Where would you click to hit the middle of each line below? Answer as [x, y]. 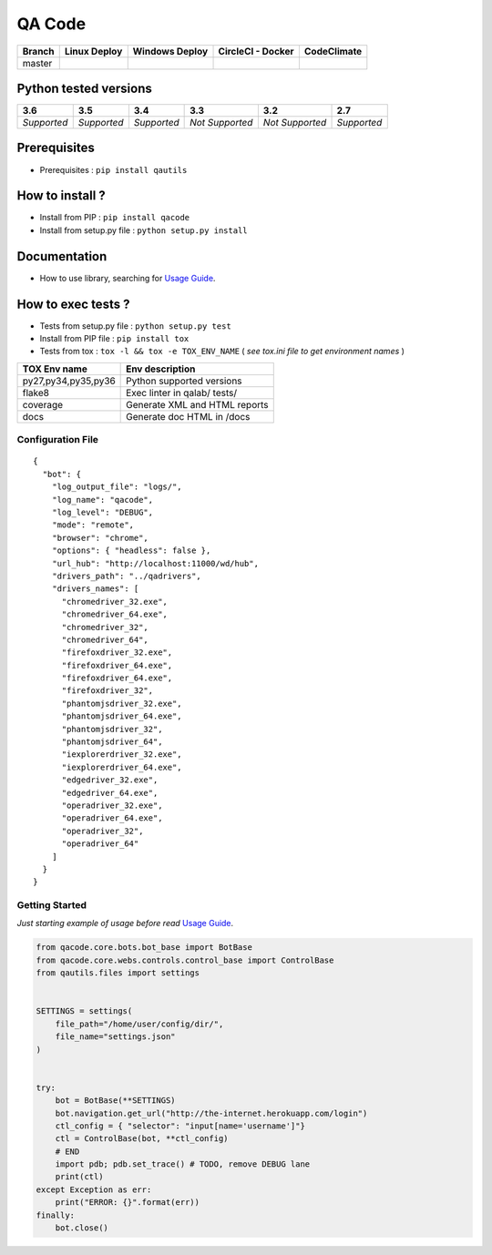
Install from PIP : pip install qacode [115, 218]
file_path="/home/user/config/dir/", [139, 1024]
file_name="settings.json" [116, 1037]
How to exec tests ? [73, 304]
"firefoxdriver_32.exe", [117, 653]
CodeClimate [333, 51]
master [37, 63]
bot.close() [82, 1228]
